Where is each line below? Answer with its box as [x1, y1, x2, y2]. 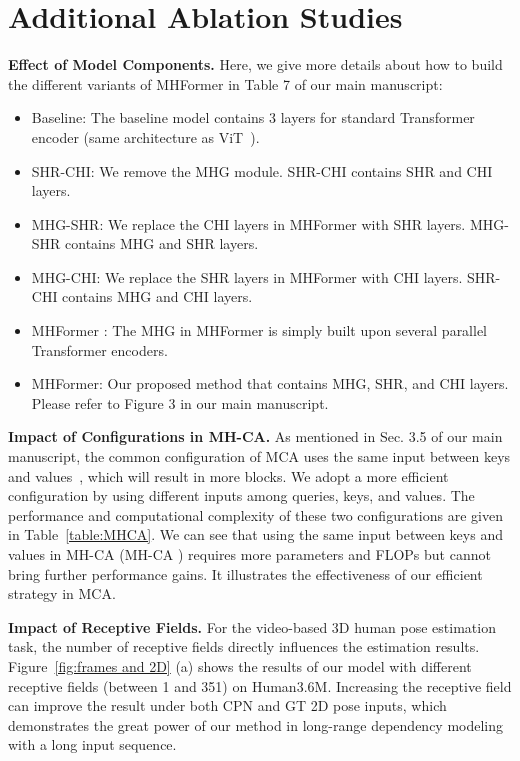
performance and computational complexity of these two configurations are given [8, 504, 503, 525]
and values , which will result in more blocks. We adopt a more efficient [8, 465, 449, 486]
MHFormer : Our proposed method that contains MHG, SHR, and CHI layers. [31, 373, 509, 394]
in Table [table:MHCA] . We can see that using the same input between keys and [8, 524, 503, 545]
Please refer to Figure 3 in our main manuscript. [31, 392, 329, 413]
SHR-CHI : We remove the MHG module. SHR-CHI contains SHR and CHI [31, 160, 493, 181]
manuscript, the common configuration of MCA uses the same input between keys [8, 446, 511, 467]
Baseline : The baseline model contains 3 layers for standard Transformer [31, 107, 475, 128]
